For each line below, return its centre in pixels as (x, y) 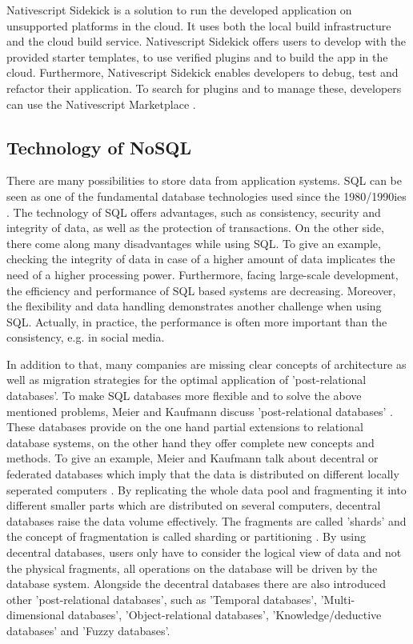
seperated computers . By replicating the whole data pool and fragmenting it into (206, 489)
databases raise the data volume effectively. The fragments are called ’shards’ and (206, 520)
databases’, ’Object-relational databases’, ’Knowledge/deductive (225, 615)
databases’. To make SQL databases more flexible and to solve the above (184, 396)
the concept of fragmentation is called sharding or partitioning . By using (186, 536)
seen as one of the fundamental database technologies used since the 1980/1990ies (206, 196)
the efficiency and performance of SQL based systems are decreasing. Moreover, (201, 290)
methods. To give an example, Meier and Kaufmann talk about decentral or (192, 458)
